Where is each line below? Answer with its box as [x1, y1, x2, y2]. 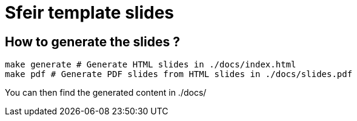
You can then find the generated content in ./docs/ [5, 87, 207, 98]
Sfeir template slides [5, 2, 175, 23]
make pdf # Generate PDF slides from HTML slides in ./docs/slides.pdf [5, 69, 353, 79]
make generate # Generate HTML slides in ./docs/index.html [5, 60, 296, 70]
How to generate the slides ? [5, 34, 180, 49]
